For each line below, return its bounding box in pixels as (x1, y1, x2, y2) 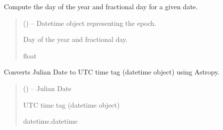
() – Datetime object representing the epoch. (23, 18, 156, 28)
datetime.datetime (23, 116, 78, 126)
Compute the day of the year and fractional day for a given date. (4, 1, 198, 11)
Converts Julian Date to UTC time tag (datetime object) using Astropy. (4, 67, 220, 77)
